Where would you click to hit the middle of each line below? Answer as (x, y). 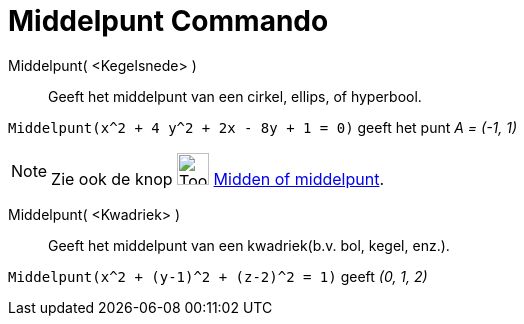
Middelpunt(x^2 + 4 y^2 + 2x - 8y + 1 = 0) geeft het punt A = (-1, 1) (263, 127)
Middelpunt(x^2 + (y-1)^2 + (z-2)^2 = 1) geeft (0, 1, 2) (218, 276)
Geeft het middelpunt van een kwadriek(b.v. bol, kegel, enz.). (249, 245)
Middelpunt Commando (168, 21)
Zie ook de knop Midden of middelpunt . (218, 178)
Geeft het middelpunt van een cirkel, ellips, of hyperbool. (235, 96)
